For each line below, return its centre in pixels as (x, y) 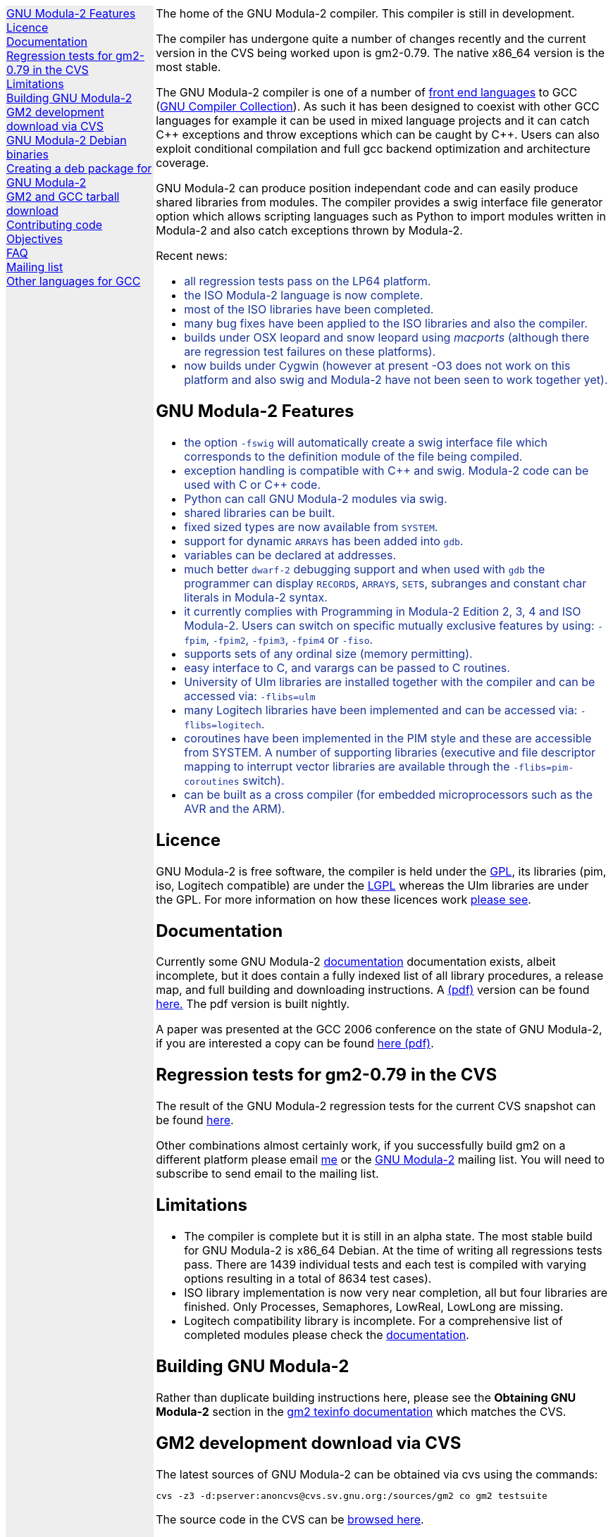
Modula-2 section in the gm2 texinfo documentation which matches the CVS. (361, 1411)
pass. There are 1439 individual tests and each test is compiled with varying (385, 1265)
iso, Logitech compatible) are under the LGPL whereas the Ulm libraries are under (372, 885)
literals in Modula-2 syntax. (256, 597)
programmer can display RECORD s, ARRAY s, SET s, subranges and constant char (385, 583)
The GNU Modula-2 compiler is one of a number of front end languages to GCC (367, 92)
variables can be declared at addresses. (290, 555)
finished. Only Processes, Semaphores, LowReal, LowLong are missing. (374, 1307)
